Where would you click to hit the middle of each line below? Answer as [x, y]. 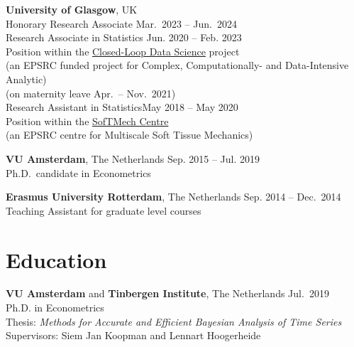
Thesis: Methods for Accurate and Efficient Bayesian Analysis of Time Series [174, 321]
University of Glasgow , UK [72, 9]
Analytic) [26, 79]
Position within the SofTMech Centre [87, 121]
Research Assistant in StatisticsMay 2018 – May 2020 [122, 107]
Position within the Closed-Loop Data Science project [123, 51]
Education [56, 259]
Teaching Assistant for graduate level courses [104, 210]
